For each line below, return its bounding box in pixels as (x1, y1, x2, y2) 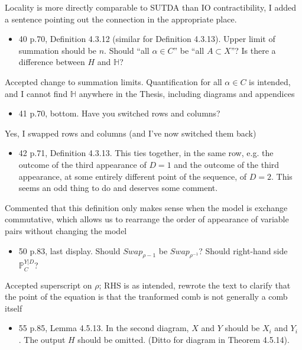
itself (5, 302, 22, 314)
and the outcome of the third (174, 158, 280, 170)
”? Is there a (230, 44, 276, 56)
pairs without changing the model (5, 224, 127, 236)
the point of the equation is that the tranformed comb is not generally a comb (5, 290, 288, 303)
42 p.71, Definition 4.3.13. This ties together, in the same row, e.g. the (18, 147, 274, 159)
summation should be (18, 44, 97, 56)
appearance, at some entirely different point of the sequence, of (18, 170, 247, 182)
